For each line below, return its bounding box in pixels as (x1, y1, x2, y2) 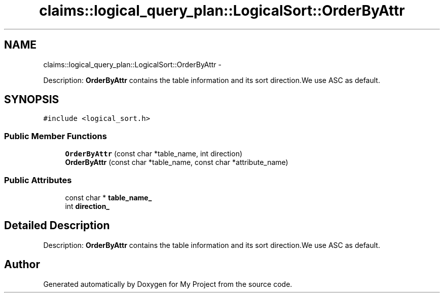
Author (4, 258, 40, 271)
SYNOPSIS (4, 93, 59, 106)
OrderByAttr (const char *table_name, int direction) (65, 149, 243, 158)
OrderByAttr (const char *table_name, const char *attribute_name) (65, 158, 288, 167)
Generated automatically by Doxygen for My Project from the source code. (43, 279, 292, 288)
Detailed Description (4, 219, 110, 232)
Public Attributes (4, 175, 72, 185)
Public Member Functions (4, 131, 107, 141)
